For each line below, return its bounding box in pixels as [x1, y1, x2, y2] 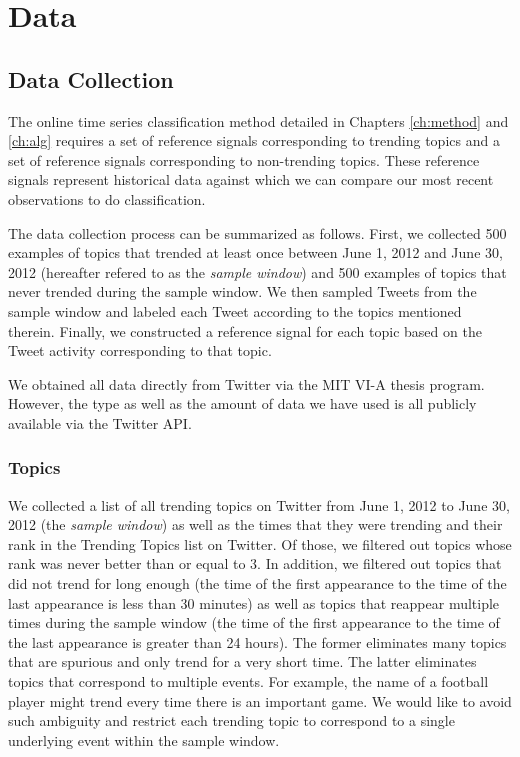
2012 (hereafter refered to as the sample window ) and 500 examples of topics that [8, 261, 507, 282]
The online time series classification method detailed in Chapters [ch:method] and [8, 110, 509, 131]
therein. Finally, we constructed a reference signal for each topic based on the [8, 320, 482, 341]
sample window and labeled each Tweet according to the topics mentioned [8, 300, 462, 321]
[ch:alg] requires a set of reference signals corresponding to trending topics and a [8, 130, 500, 151]
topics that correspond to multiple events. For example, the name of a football [8, 671, 489, 692]
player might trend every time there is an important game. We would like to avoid [8, 690, 512, 711]
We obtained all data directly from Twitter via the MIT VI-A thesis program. [8, 373, 485, 394]
